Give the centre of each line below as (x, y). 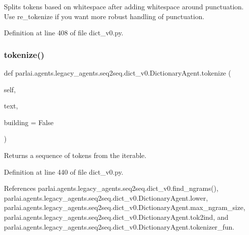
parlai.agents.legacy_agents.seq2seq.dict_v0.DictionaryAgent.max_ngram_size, (125, 207)
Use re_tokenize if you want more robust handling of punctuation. (104, 16)
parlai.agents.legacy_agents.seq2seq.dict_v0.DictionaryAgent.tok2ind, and (116, 217)
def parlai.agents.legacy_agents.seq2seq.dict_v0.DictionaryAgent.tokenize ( (118, 73)
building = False (29, 122)
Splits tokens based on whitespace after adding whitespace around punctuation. (124, 6)
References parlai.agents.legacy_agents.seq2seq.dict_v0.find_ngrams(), (111, 188)
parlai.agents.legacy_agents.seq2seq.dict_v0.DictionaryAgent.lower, (106, 197)
